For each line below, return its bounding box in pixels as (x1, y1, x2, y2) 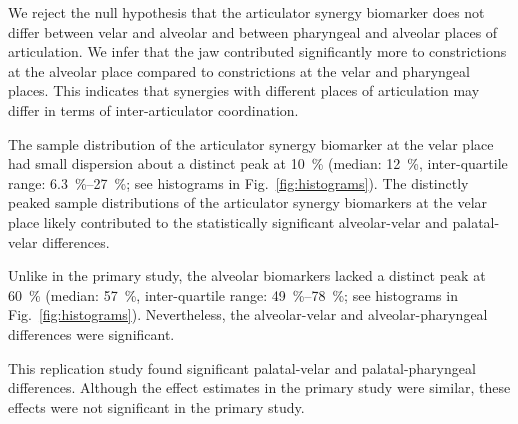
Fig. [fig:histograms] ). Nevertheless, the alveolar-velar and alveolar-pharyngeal (8, 304, 488, 325)
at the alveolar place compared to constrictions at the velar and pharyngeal (8, 60, 470, 81)
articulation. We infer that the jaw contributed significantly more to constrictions (8, 41, 507, 62)
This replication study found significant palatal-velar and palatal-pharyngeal (8, 357, 476, 378)
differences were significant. (8, 323, 175, 344)
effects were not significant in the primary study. (8, 396, 305, 417)
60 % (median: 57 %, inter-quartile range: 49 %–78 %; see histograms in (8, 284, 458, 305)
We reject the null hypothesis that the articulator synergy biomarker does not (8, 2, 485, 22)
